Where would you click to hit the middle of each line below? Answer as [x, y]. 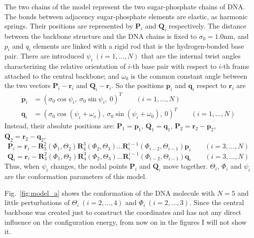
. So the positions [138, 85]
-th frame [235, 66]
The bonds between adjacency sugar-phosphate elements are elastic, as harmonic [126, 16]
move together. [185, 166]
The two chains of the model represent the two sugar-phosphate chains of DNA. [125, 6]
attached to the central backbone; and [62, 75]
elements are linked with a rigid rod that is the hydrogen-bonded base [139, 45]
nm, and [236, 36]
